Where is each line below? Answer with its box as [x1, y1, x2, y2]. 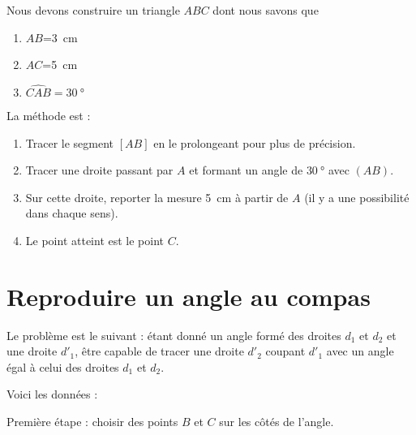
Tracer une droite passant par [25, 162, 174, 179]
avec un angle [326, 342, 394, 360]
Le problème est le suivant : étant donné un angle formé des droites [6, 326, 341, 343]
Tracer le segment [25, 134, 114, 151]
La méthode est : [6, 107, 91, 123]
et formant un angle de [189, 162, 303, 179]
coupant [265, 342, 306, 360]
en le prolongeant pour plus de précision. [153, 134, 356, 151]
